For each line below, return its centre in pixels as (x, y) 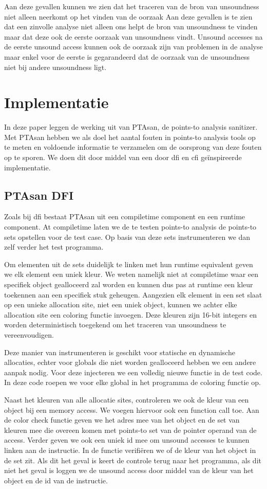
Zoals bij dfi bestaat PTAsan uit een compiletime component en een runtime (125, 216)
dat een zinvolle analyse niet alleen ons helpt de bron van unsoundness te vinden (131, 27)
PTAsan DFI (39, 195)
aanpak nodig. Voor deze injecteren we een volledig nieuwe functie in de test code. (133, 372)
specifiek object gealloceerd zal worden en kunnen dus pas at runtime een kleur (129, 284)
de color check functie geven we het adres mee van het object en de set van (122, 420)
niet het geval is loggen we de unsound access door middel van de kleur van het (129, 470)
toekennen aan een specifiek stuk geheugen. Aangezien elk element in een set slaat (133, 294)
